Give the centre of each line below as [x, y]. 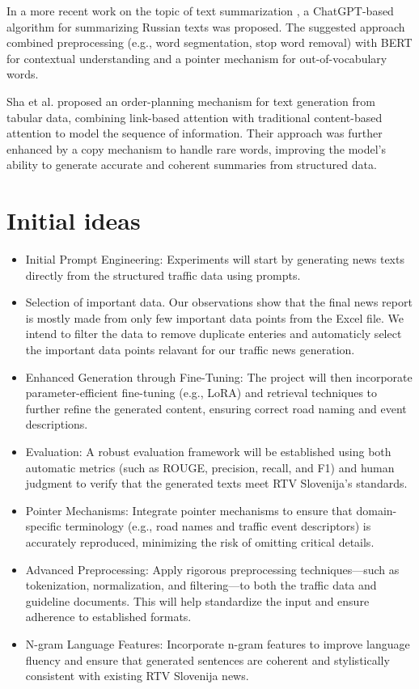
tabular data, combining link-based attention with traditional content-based [195, 117]
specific [43, 526]
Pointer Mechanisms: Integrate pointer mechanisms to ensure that [189, 510]
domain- [377, 510]
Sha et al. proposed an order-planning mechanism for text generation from [191, 101]
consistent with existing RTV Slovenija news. [137, 676]
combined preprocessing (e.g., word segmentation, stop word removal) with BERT [209, 42]
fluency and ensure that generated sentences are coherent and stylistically [207, 659]
